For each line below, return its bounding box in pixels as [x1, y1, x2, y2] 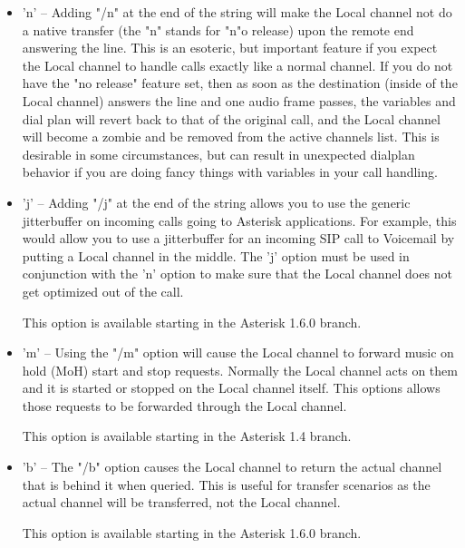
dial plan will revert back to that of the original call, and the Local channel [22, 109, 441, 128]
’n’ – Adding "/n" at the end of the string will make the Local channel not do [22, 3, 452, 21]
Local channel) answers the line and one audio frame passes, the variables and [22, 91, 456, 110]
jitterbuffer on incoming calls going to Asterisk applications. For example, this [22, 210, 457, 230]
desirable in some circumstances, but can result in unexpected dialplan [22, 144, 415, 163]
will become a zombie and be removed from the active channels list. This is [22, 127, 440, 146]
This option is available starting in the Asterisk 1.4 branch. [22, 426, 352, 445]
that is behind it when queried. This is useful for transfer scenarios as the [22, 475, 431, 494]
